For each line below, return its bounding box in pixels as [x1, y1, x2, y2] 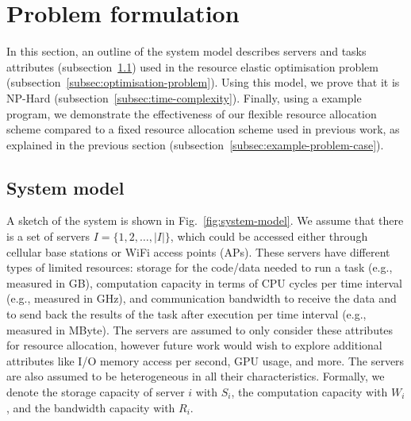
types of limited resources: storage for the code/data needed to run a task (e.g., [6, 259, 393, 276]
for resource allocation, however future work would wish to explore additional [6, 337, 382, 353]
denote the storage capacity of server [6, 384, 185, 400]
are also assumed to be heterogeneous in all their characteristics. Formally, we [6, 368, 385, 384]
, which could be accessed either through [170, 228, 368, 245]
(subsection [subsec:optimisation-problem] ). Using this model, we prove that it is [6, 74, 400, 91]
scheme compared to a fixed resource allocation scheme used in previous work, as [6, 121, 400, 137]
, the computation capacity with [231, 384, 388, 400]
